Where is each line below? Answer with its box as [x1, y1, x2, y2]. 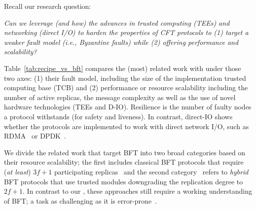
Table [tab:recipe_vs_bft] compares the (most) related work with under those [4, 63, 241, 73]
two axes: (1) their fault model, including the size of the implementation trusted [4, 72, 246, 83]
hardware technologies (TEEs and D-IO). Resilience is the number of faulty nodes [4, 102, 252, 112]
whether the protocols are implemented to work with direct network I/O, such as [4, 121, 249, 131]
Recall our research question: [4, 1, 91, 11]
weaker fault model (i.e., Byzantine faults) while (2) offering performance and [4, 36, 239, 47]
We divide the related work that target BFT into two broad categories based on [4, 147, 246, 157]
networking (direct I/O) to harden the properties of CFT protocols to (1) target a [4, 27, 249, 37]
